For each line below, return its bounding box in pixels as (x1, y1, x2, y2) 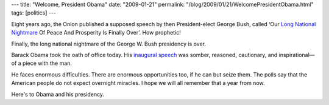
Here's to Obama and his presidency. (11, 90, 105, 98)
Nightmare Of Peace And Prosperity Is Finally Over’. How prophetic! (11, 29, 181, 36)
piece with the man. (22, 59, 73, 67)
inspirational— (278, 51, 315, 58)
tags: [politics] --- (11, 9, 57, 16)
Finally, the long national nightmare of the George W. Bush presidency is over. (11, 40, 207, 47)
